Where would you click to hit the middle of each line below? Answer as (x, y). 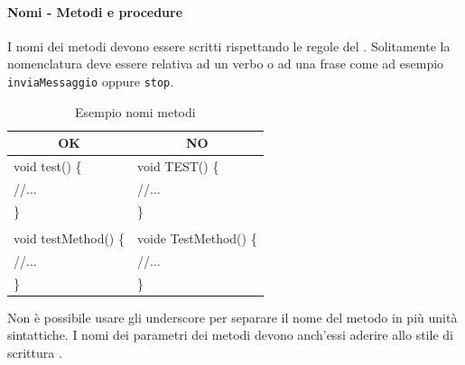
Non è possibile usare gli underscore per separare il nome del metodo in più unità (232, 317)
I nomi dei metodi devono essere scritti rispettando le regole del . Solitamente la (229, 46)
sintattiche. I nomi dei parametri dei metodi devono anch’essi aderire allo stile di (230, 335)
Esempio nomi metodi (135, 111)
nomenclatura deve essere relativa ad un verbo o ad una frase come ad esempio (226, 64)
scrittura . (35, 352)
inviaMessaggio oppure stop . (91, 81)
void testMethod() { (69, 237)
